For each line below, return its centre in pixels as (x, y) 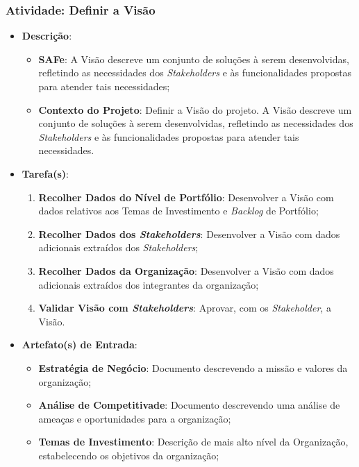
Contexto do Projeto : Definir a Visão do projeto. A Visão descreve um (195, 109)
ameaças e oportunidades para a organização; (135, 418)
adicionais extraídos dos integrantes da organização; (149, 284)
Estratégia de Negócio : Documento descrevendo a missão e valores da (193, 367)
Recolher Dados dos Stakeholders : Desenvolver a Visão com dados (189, 233)
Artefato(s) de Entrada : (80, 345)
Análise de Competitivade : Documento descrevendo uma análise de (189, 405)
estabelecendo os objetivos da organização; (129, 455)
